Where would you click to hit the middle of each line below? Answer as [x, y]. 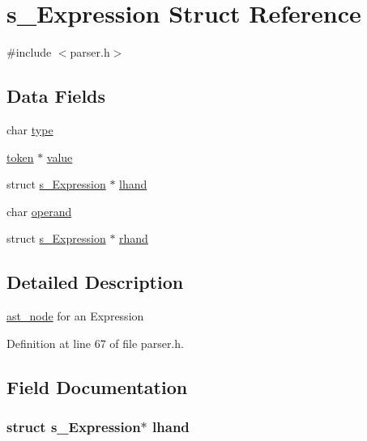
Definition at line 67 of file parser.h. [95, 343]
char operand [39, 211]
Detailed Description [95, 282]
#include [29, 52]
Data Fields [56, 96]
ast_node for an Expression [75, 316]
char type [30, 129]
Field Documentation [97, 386]
